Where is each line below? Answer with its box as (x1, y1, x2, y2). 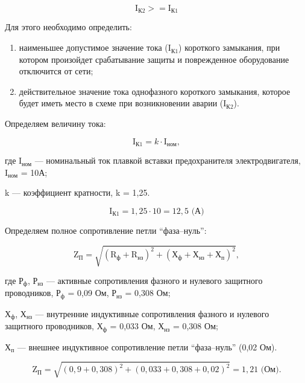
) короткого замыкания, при (178, 41, 280, 54)
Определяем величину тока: (5, 117, 106, 130)
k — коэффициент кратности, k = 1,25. (5, 186, 150, 199)
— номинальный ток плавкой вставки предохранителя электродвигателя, (34, 154, 301, 167)
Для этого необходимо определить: (5, 21, 132, 33)
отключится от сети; (19, 65, 93, 77)
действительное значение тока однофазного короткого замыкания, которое (19, 85, 291, 97)
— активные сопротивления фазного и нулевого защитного (46, 274, 263, 286)
